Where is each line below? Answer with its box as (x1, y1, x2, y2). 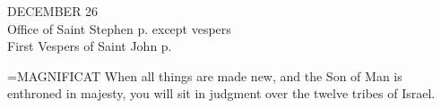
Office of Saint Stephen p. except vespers (7, 19, 231, 37)
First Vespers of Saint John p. (7, 37, 172, 55)
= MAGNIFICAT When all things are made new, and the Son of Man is (7, 66, 402, 85)
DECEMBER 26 (7, 2, 99, 20)
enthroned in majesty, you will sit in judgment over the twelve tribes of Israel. (7, 84, 436, 103)
